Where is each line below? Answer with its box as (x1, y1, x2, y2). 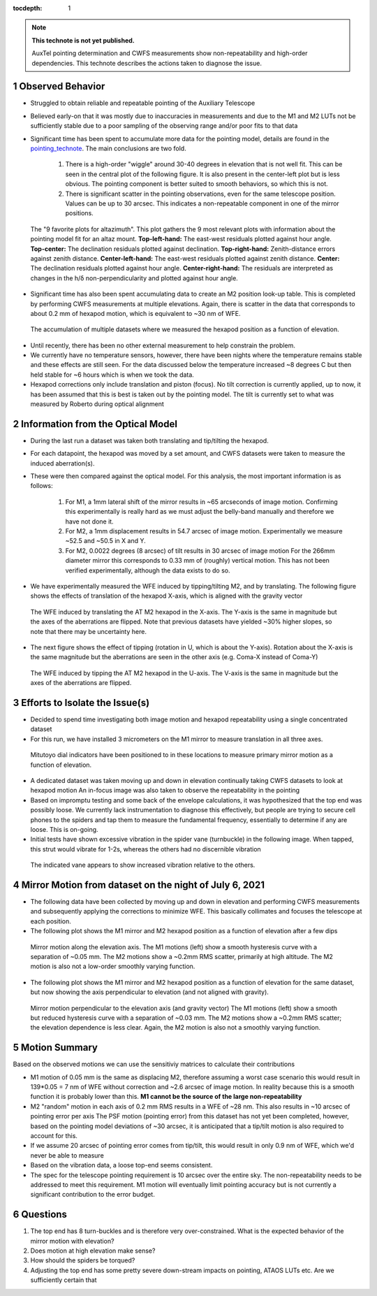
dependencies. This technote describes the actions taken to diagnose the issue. (31, 59, 262, 67)
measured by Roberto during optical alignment (30, 400, 164, 408)
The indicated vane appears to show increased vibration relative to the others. (30, 861, 256, 870)
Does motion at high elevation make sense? (30, 1246, 156, 1255)
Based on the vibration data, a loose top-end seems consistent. (30, 1161, 213, 1169)
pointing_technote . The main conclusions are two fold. (30, 144, 186, 153)
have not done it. (65, 517, 114, 526)
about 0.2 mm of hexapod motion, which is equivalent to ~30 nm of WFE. (30, 309, 241, 317)
